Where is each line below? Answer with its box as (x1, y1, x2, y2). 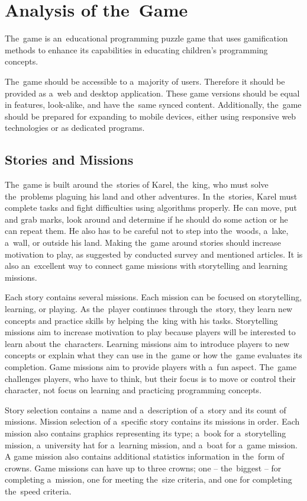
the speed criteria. (5, 484, 72, 497)
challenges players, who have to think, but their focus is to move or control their (5, 372, 296, 384)
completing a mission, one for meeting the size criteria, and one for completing (5, 473, 292, 486)
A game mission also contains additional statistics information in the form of (5, 450, 285, 463)
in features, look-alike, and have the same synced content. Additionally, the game (5, 98, 302, 111)
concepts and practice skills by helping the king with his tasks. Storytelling (5, 314, 278, 326)
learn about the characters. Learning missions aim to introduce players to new (5, 337, 290, 349)
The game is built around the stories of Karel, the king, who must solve (5, 178, 269, 191)
